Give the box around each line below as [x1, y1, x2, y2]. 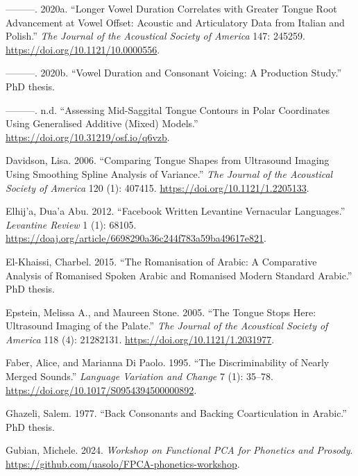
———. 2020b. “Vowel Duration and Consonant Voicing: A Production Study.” [6, 65, 342, 80]
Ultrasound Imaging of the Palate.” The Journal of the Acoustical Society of [6, 318, 328, 333]
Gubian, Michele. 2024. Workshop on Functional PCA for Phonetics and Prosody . [6, 443, 353, 457]
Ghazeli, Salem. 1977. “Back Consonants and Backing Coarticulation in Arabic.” [6, 406, 347, 420]
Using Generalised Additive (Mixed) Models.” [6, 116, 198, 131]
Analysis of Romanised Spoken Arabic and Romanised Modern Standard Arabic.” [6, 268, 352, 282]
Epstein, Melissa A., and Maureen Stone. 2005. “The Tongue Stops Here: [6, 304, 316, 319]
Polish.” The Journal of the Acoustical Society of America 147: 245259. [6, 28, 305, 43]
